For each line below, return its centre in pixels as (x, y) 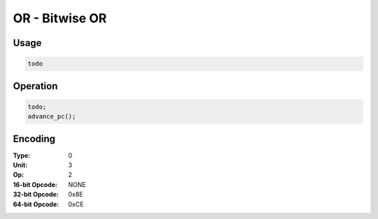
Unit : (20, 165)
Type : (22, 155)
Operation (35, 86)
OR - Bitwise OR (60, 18)
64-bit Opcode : (36, 204)
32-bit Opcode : (36, 195)
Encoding (34, 138)
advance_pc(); (52, 116)
